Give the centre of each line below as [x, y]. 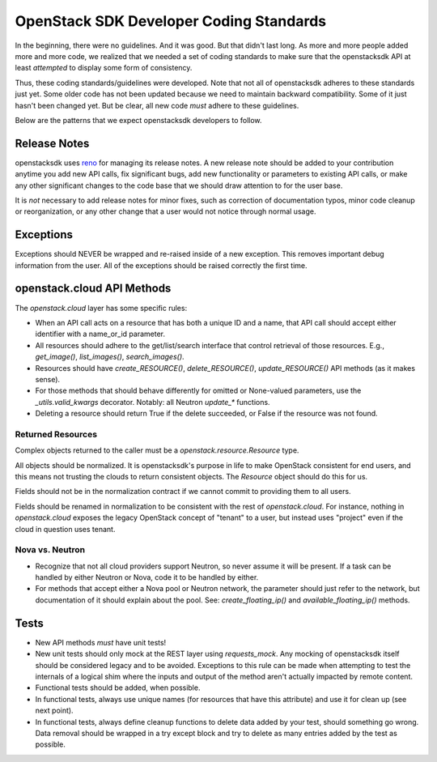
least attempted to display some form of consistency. [104, 68]
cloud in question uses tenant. [65, 529]
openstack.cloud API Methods [93, 289]
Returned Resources [56, 434]
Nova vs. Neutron [50, 550]
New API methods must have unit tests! [101, 642]
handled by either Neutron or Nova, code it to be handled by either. [147, 577]
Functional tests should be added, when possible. [118, 688]
